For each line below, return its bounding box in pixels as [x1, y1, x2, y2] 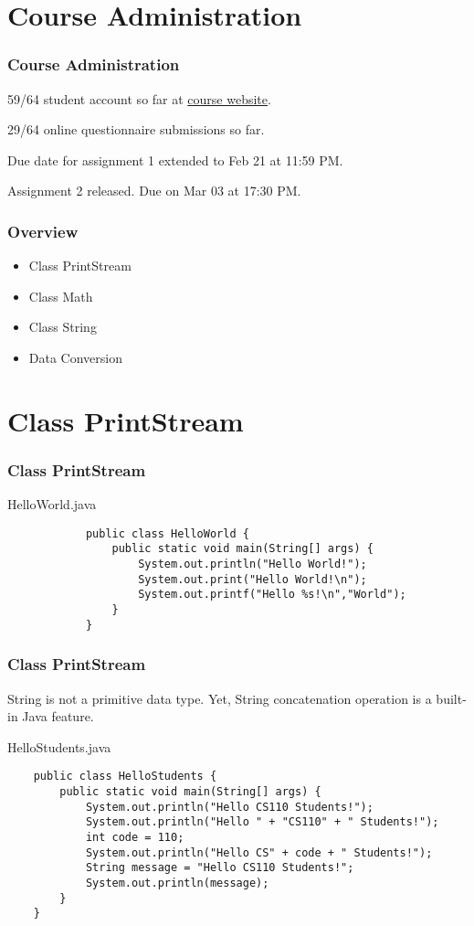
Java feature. [22, 707, 94, 726]
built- [436, 688, 467, 708]
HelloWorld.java [7, 495, 97, 514]
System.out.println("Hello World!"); [138, 558, 367, 571]
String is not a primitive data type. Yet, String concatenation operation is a [7, 688, 432, 708]
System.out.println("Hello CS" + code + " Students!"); [85, 846, 433, 859]
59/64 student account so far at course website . [7, 89, 271, 108]
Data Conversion [28, 347, 122, 367]
